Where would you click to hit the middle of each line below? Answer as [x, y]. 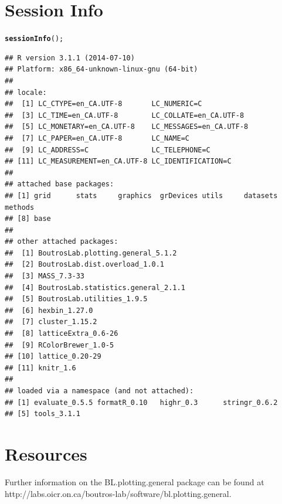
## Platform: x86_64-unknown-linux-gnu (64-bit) [101, 69]
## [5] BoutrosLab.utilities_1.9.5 [76, 299]
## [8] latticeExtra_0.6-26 [62, 334]
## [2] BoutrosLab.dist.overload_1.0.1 [85, 265]
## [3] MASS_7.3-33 [45, 276]
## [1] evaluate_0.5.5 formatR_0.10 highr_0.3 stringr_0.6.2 [141, 402]
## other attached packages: [62, 242]
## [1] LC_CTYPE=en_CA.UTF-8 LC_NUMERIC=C [103, 104]
